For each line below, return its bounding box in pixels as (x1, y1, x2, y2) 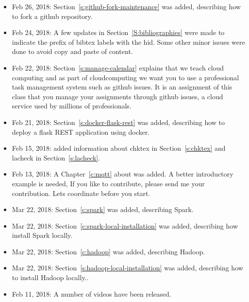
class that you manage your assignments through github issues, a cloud (12, 91, 223, 101)
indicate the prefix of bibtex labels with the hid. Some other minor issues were (12, 36, 245, 47)
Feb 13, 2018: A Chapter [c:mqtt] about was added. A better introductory (12, 169, 233, 179)
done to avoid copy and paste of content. (12, 46, 133, 56)
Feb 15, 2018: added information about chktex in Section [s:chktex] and (12, 143, 226, 153)
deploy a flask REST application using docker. (12, 126, 150, 137)
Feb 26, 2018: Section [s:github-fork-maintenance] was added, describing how (12, 1, 241, 11)
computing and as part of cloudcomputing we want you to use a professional (12, 72, 239, 82)
